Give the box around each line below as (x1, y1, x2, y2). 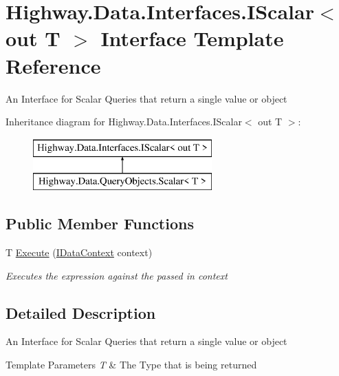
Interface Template (100, 24, 284, 52)
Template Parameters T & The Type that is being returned (6, 357, 257, 372)
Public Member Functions (6, 213, 194, 234)
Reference (6, 51, 101, 79)
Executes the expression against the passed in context (6, 268, 228, 282)
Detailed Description (6, 302, 156, 323)
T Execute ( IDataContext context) (6, 245, 153, 260)
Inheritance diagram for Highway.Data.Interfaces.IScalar (6, 114, 242, 129)
